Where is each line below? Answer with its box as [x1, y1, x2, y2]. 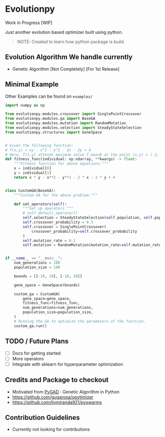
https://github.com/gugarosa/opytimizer [12, 394, 94, 400]
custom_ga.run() [14, 323, 48, 328]
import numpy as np [5, 103, 45, 108]
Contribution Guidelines [5, 413, 80, 422]
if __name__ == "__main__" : [5, 256, 63, 261]
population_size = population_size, [23, 310, 93, 315]
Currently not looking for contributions [12, 426, 90, 433]
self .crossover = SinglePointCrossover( [23, 224, 107, 229]
